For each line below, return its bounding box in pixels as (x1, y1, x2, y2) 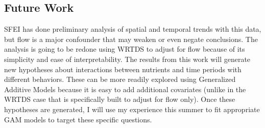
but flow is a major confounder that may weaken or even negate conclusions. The (4, 33, 258, 44)
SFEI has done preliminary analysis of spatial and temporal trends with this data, (4, 24, 261, 34)
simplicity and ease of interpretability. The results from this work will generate (4, 53, 251, 64)
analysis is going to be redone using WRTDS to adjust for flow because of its (4, 44, 245, 54)
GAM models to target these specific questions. (4, 114, 152, 124)
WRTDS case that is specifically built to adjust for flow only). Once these (4, 94, 235, 104)
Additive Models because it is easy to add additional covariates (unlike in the (4, 83, 246, 94)
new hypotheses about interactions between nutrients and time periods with (4, 63, 242, 74)
